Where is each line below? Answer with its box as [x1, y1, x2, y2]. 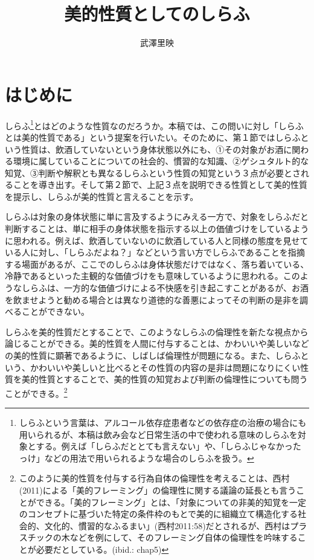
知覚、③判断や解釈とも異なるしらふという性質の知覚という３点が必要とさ [5, 166, 301, 179]
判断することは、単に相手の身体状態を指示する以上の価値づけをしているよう [5, 222, 309, 235]
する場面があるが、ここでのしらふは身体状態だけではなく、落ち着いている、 [5, 257, 309, 270]
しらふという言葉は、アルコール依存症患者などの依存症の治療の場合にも [19, 416, 307, 429]
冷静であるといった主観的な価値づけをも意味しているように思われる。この [5, 269, 300, 282]
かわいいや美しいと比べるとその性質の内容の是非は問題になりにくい [30, 361, 301, 373]
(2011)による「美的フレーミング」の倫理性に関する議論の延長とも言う [19, 484, 296, 496]
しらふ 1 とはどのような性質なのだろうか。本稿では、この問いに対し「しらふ [5, 117, 304, 132]
